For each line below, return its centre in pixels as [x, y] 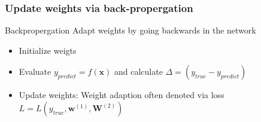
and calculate [139, 71]
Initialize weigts [48, 50]
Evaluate [35, 71]
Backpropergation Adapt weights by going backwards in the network [130, 30]
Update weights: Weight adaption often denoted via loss [122, 95]
